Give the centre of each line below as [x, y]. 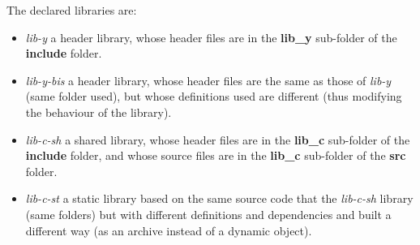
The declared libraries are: [72, 10]
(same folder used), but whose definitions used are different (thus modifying [214, 96]
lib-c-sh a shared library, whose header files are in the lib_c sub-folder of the [218, 139]
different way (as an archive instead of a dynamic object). [169, 230]
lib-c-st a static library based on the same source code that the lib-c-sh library [219, 198]
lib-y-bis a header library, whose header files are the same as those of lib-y [208, 80]
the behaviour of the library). [99, 112]
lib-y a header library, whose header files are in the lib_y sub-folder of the [211, 37]
